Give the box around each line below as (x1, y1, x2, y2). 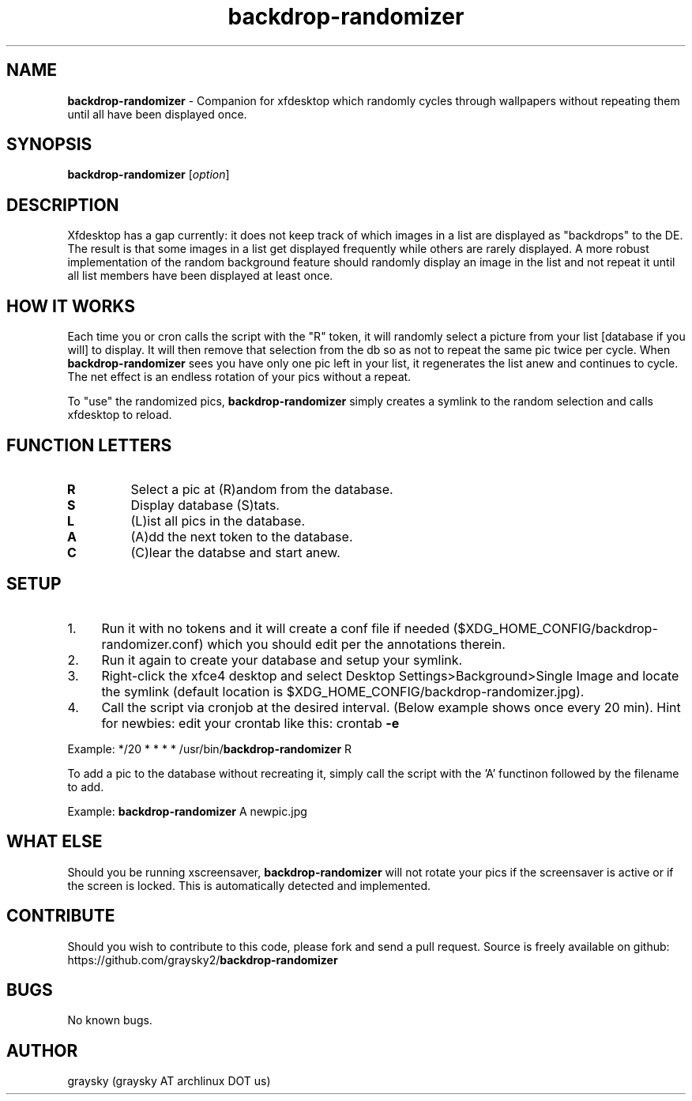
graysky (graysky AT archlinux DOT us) (67, 1074, 271, 1088)
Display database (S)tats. (130, 496, 280, 513)
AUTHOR (6, 1040, 78, 1061)
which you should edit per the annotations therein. (207, 635, 506, 652)
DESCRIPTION (6, 194, 119, 215)
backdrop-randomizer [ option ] (67, 168, 230, 182)
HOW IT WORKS (6, 296, 135, 316)
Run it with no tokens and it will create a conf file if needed (101, 620, 449, 636)
